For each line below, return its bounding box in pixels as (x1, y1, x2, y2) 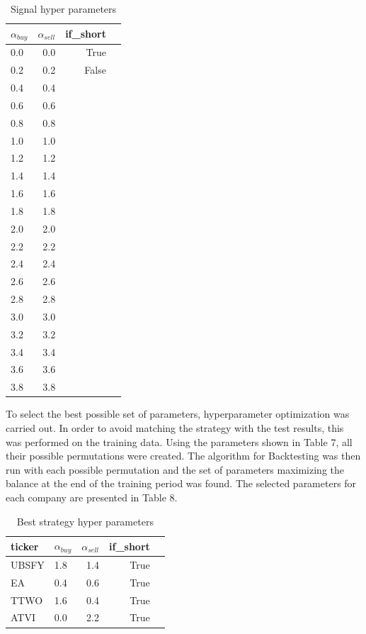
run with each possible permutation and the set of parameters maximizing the (6, 462, 345, 477)
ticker (11, 538, 39, 553)
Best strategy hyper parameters (16, 513, 154, 528)
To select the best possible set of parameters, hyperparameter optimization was (6, 406, 350, 421)
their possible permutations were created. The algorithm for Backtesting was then (6, 448, 361, 463)
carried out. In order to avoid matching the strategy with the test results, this (6, 421, 344, 435)
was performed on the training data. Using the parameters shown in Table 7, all (6, 434, 353, 449)
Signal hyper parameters (10, 1, 117, 16)
